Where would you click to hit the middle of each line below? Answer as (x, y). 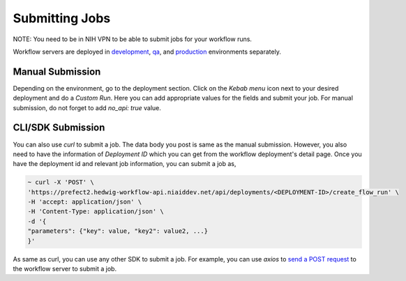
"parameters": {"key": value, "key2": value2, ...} (118, 231)
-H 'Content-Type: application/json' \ (96, 212)
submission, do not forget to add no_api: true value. (87, 107)
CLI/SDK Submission (59, 128)
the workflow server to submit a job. (65, 269)
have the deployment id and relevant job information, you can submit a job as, (125, 164)
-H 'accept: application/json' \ (85, 202)
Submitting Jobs (62, 18)
